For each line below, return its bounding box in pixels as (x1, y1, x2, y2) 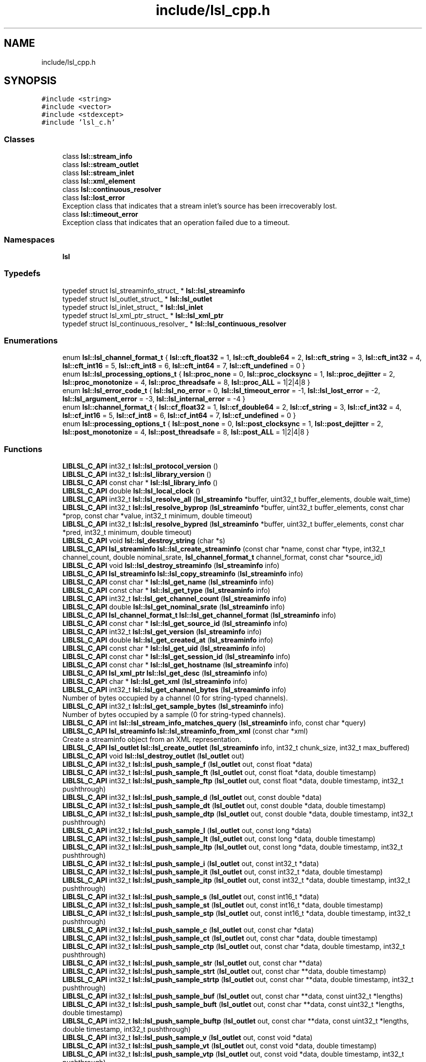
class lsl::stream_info (62, 152, 133, 161)
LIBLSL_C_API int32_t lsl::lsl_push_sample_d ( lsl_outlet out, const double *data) (62, 793, 322, 802)
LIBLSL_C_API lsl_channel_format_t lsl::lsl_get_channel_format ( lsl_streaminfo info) (62, 611, 337, 620)
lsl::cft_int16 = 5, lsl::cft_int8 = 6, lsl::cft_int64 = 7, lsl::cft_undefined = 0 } (62, 361, 305, 370)
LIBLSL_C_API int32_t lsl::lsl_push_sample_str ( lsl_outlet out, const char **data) (62, 959, 322, 967)
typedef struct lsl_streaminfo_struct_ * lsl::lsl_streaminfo (62, 286, 245, 295)
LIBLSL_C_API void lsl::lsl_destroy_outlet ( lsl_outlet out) (62, 752, 245, 760)
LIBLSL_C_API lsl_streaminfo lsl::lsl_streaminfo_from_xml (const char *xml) (62, 727, 308, 736)
